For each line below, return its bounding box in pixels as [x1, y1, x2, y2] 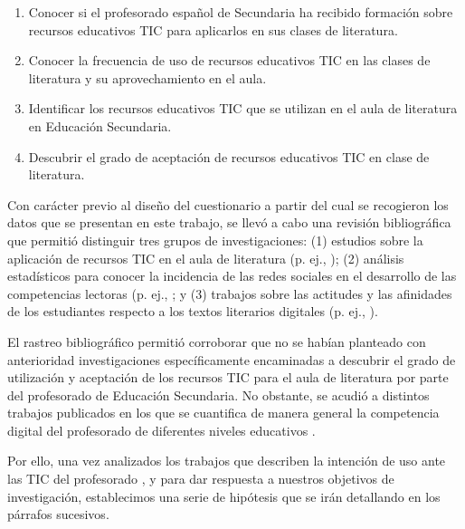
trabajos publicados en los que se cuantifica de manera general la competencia [7, 403, 440, 422]
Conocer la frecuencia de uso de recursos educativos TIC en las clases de [28, 51, 431, 70]
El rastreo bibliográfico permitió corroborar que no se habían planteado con [7, 332, 426, 351]
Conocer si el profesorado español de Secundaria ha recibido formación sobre [28, 3, 453, 21]
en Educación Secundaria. [28, 116, 172, 135]
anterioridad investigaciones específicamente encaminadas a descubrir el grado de [7, 350, 456, 369]
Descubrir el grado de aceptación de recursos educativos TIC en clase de [28, 147, 430, 166]
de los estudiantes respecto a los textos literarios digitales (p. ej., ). [7, 302, 378, 321]
